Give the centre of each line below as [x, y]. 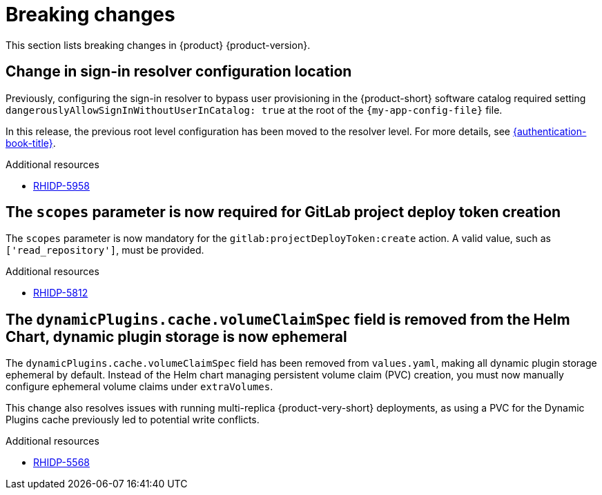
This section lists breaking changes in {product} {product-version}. [158, 45]
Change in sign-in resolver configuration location [179, 72]
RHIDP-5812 [61, 293]
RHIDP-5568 [61, 463]
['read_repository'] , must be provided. [105, 250]
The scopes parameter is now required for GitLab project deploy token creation [283, 212]
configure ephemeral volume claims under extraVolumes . [139, 387]
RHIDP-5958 [61, 185]
